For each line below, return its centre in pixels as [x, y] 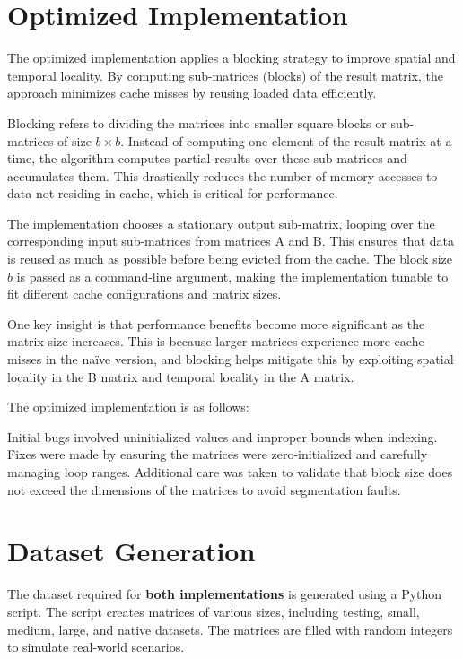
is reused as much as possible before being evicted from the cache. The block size [230, 259]
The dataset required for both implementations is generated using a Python [225, 594]
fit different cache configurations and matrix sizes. [144, 294]
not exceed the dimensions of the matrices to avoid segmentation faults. [204, 489]
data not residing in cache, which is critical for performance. [173, 193]
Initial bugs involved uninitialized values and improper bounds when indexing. [223, 436]
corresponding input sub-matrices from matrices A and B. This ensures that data [231, 241]
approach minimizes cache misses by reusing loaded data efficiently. [192, 93]
